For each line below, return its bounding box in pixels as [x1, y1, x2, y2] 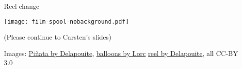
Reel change [4, 1, 39, 11]
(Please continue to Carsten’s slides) [4, 32, 112, 42]
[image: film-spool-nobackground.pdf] [4, 18, 129, 25]
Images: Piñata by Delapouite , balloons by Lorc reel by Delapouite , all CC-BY [4, 48, 238, 58]
